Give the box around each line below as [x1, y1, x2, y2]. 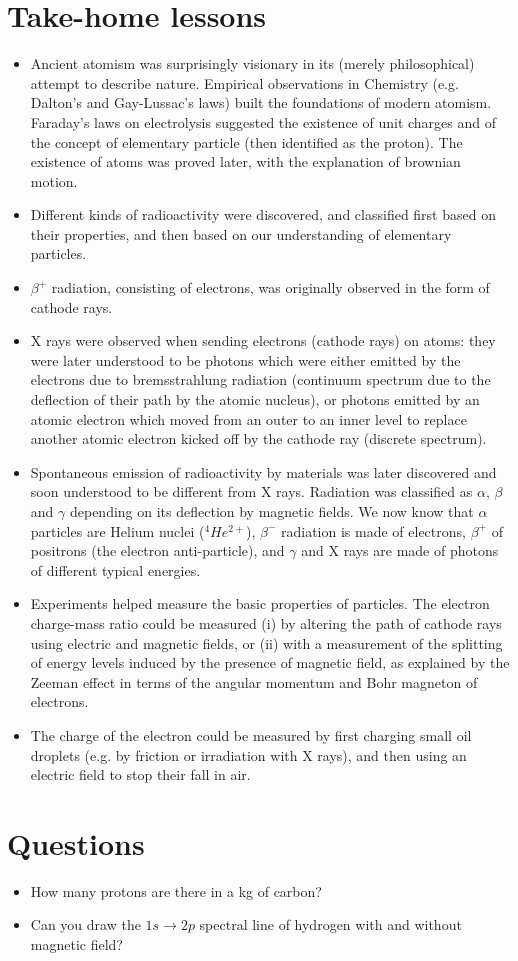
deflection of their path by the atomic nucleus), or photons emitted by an [30, 389, 480, 410]
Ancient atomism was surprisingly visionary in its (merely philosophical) [30, 53, 475, 74]
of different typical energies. [30, 559, 201, 580]
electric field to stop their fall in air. [30, 764, 251, 785]
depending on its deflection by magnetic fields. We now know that [69, 501, 474, 521]
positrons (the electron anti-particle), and [30, 540, 285, 561]
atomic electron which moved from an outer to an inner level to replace [30, 408, 467, 429]
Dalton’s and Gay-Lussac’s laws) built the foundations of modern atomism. [30, 92, 492, 113]
